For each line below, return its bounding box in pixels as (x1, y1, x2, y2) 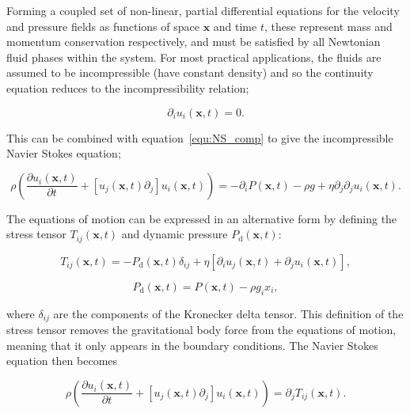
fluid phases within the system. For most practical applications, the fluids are (6, 48, 382, 65)
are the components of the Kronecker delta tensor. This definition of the (53, 305, 404, 321)
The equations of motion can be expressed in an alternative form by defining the (6, 210, 397, 226)
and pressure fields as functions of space (6, 17, 199, 34)
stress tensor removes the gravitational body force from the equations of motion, (6, 321, 397, 338)
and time (213, 17, 257, 34)
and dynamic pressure (121, 226, 228, 242)
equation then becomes (6, 352, 118, 369)
